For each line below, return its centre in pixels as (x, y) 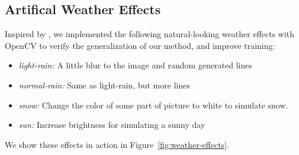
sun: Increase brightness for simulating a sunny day (112, 125)
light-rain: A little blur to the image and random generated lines (135, 65)
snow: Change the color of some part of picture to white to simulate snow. (153, 105)
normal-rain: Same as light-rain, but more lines (104, 85)
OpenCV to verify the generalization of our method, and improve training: (140, 45)
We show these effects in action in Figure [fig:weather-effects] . (117, 144)
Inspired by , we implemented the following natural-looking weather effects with (150, 34)
